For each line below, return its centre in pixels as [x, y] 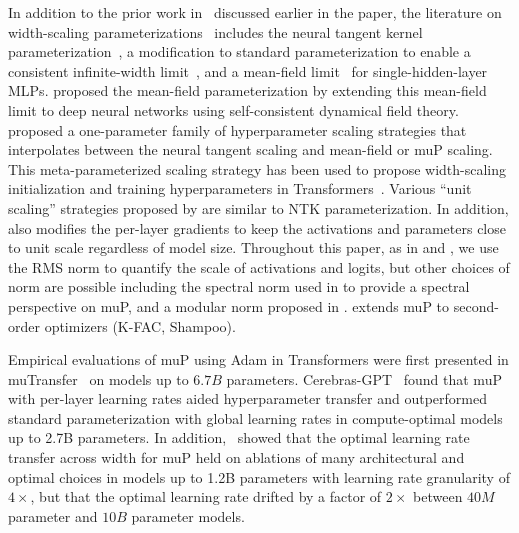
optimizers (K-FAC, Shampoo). [140, 325]
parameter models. [188, 515]
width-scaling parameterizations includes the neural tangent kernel [215, 31]
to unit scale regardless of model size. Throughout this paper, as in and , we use [253, 247]
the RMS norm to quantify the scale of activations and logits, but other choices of [259, 266]
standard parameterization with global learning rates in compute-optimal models [255, 417]
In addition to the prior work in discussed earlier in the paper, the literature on [255, 12]
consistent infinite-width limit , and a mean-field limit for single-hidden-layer [248, 70]
